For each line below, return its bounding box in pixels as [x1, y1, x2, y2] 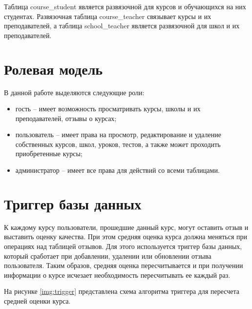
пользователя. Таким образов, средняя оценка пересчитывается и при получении [4, 260, 243, 270]
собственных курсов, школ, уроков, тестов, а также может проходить [15, 139, 221, 149]
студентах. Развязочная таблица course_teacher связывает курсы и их [4, 11, 211, 21]
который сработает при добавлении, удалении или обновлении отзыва [4, 250, 211, 261]
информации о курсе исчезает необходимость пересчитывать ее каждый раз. [4, 269, 231, 280]
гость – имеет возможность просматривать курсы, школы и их [15, 103, 201, 114]
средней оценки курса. [4, 295, 71, 306]
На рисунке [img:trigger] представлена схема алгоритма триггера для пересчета [4, 286, 239, 296]
